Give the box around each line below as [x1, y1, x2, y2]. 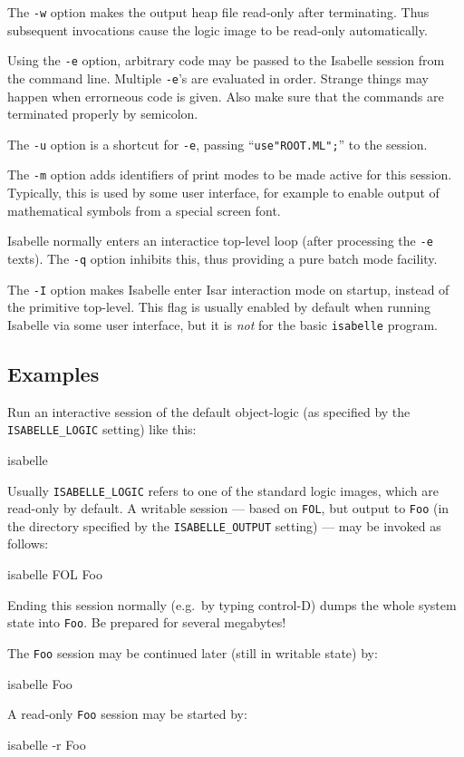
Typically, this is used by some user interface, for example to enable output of [7, 183, 440, 202]
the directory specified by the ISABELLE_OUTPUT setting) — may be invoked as [7, 516, 441, 535]
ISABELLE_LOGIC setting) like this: [7, 420, 197, 439]
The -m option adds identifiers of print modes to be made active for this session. [7, 165, 452, 184]
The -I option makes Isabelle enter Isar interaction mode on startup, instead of [7, 279, 449, 298]
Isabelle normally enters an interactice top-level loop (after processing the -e [7, 231, 433, 250]
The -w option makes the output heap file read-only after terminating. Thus [7, 3, 430, 21]
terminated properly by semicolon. [7, 104, 198, 123]
